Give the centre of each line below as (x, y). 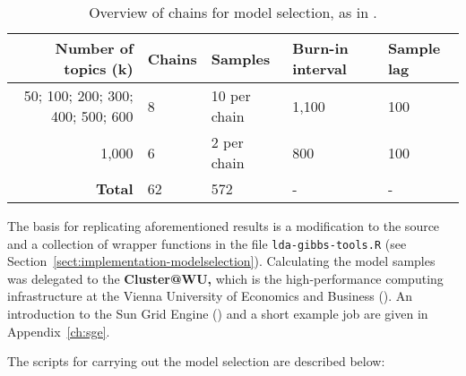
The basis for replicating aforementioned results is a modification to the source (224, 226)
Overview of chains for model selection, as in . (233, 12)
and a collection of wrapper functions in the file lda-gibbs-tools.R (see (207, 243)
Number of (94, 48)
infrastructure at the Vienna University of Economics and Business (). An (210, 296)
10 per (231, 95)
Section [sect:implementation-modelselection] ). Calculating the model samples (221, 261)
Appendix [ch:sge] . (59, 331)
